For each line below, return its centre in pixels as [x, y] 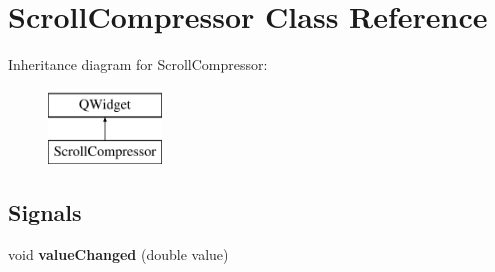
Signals [45, 212]
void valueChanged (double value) [118, 254]
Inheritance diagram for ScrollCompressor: [138, 64]
